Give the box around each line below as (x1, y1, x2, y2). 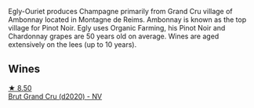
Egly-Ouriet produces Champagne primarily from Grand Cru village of (8, 7, 233, 16)
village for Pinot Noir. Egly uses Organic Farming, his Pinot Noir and (8, 23, 226, 32)
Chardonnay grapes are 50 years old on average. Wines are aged (8, 31, 220, 41)
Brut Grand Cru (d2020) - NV (8, 92, 103, 101)
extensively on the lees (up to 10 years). (8, 40, 137, 49)
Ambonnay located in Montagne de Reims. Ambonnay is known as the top (8, 15, 247, 24)
